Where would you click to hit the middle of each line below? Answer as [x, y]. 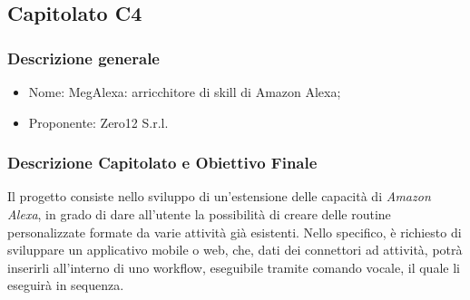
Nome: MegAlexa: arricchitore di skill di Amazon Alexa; [185, 92]
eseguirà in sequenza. [66, 285]
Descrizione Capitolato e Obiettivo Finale [162, 163]
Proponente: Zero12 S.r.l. [98, 122]
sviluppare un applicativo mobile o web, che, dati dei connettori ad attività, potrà [235, 250]
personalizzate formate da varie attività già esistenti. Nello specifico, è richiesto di [235, 232]
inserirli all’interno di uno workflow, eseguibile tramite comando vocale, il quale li [234, 267]
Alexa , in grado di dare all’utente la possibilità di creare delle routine [199, 214]
